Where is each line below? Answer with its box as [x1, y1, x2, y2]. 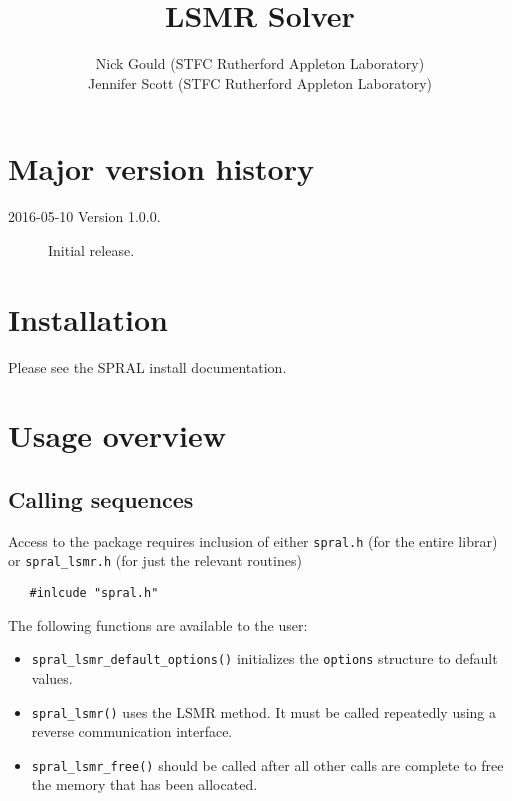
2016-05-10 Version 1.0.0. [8, 206, 161, 227]
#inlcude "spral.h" [29, 586, 159, 601]
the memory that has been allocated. [31, 774, 258, 795]
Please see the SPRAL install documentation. [8, 356, 287, 377]
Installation [8, 298, 168, 339]
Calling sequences [8, 483, 194, 514]
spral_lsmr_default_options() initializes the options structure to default [31, 648, 498, 669]
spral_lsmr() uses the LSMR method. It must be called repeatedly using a [31, 701, 497, 722]
